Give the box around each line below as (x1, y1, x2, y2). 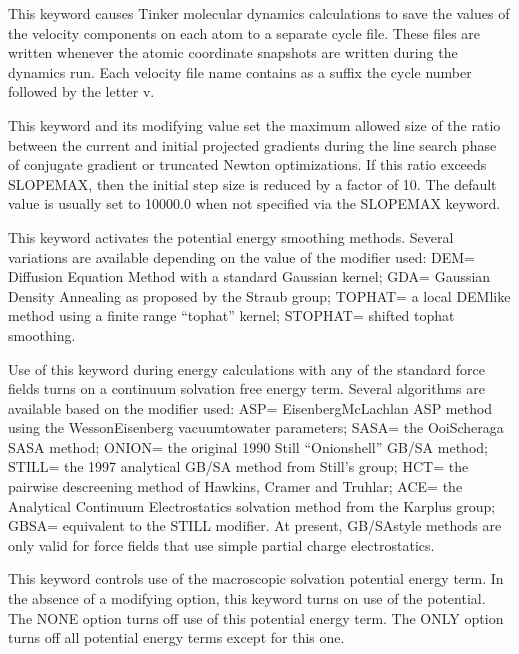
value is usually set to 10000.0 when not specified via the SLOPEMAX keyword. (8, 193, 501, 214)
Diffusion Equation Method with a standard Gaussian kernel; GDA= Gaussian (8, 266, 491, 287)
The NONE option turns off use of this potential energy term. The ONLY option (8, 607, 504, 628)
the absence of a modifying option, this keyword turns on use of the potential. (8, 588, 486, 609)
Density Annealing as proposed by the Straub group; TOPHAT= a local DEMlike (8, 285, 511, 306)
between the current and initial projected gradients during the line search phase (8, 134, 497, 155)
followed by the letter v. (8, 81, 155, 102)
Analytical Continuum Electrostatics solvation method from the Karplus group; (8, 495, 496, 516)
